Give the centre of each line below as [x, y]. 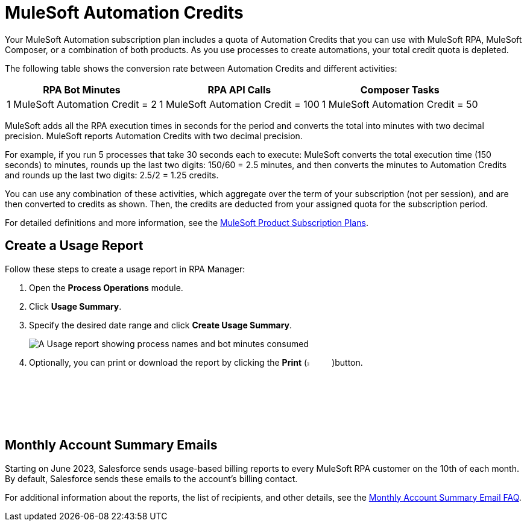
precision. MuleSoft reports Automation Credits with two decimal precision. [154, 136]
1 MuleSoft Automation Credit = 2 [82, 104]
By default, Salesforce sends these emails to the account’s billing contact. [151, 478]
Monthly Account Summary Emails [111, 445]
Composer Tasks [400, 89]
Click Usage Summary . [75, 306]
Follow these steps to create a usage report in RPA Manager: [125, 269]
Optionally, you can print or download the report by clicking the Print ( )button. [196, 362]
